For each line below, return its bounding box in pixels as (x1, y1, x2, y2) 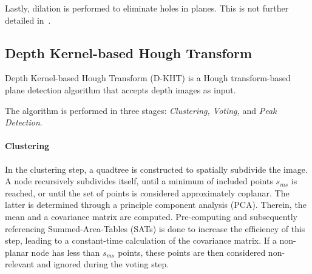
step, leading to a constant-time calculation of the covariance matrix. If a (5, 234, 277, 247)
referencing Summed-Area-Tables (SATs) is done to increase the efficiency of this (5, 222, 305, 235)
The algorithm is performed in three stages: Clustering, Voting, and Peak (5, 104, 277, 116)
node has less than (31, 246, 100, 258)
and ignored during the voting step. (36, 258, 169, 270)
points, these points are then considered (118, 246, 266, 258)
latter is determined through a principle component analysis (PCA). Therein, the (5, 198, 307, 211)
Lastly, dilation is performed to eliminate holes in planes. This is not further (5, 2, 289, 14)
